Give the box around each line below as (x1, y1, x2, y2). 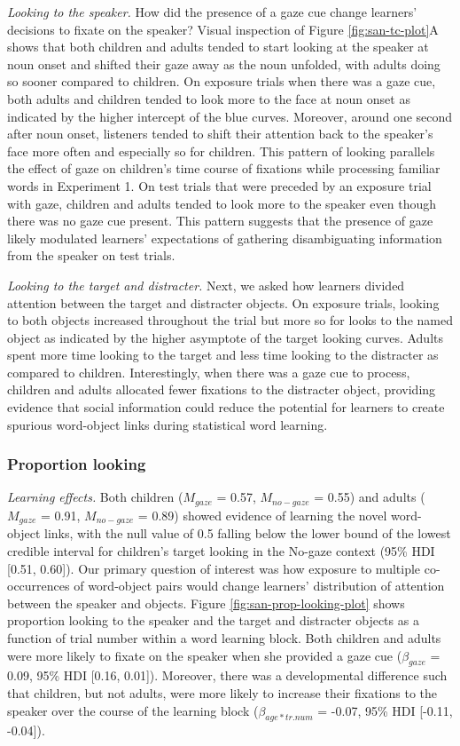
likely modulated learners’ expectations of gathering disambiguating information (7, 228, 442, 247)
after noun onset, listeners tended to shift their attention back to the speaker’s (7, 124, 433, 143)
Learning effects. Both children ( (7, 488, 183, 506)
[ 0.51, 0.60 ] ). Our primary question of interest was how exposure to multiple (7, 559, 421, 577)
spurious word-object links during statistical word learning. (7, 415, 328, 433)
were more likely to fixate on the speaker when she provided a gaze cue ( (7, 646, 402, 664)
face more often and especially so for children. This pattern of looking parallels (7, 141, 435, 160)
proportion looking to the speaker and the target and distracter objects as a (7, 611, 419, 630)
